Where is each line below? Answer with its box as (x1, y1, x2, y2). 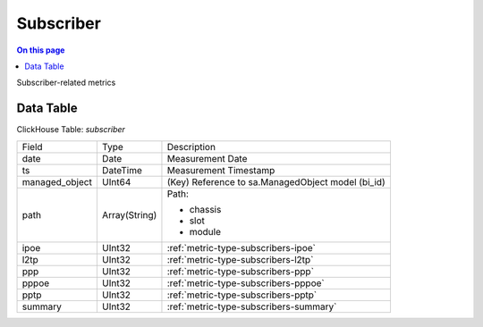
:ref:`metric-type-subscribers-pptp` (166, 289, 318, 301)
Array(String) (101, 208, 157, 221)
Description (166, 140, 216, 153)
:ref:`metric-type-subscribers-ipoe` (166, 241, 317, 254)
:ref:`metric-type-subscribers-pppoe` (166, 277, 326, 289)
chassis (189, 203, 222, 215)
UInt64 (101, 175, 131, 188)
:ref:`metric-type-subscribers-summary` (166, 300, 337, 313)
